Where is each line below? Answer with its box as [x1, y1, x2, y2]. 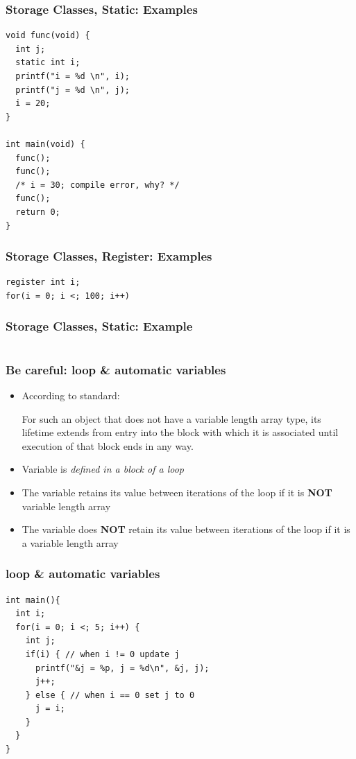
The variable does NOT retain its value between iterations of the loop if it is [22, 522, 350, 536]
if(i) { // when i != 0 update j [25, 649, 180, 659]
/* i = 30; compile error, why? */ [15, 180, 180, 190]
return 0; [15, 207, 60, 217]
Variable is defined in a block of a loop [22, 462, 185, 476]
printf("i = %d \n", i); [15, 71, 130, 81]
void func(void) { [6, 30, 90, 41]
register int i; [6, 277, 80, 288]
